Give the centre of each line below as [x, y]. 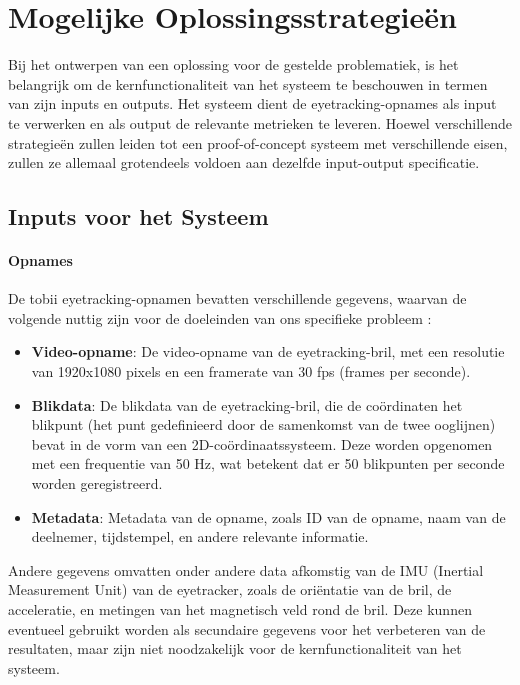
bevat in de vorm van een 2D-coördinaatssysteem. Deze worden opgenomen [262, 443]
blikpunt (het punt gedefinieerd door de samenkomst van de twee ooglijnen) [263, 424]
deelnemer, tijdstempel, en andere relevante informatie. [200, 536]
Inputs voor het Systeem [138, 216]
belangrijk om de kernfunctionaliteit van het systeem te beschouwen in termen [248, 83]
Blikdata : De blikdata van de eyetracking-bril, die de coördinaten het [247, 404]
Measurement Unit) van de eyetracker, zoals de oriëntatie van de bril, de [230, 589]
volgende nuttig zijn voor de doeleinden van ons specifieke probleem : [220, 317]
